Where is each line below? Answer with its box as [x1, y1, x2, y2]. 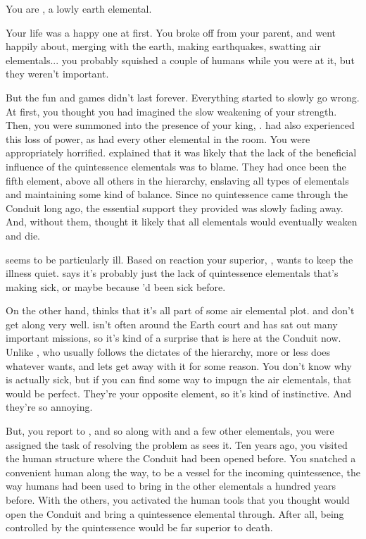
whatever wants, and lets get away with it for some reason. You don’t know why [6, 358, 352, 373]
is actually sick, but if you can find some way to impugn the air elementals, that [6, 372, 352, 387]
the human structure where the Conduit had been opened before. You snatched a [6, 451, 356, 466]
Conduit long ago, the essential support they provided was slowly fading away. [6, 200, 343, 215]
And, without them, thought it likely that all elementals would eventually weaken [6, 214, 358, 229]
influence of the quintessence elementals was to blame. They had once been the [6, 159, 346, 173]
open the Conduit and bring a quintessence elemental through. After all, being [6, 506, 344, 521]
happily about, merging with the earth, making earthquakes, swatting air [6, 39, 321, 54]
